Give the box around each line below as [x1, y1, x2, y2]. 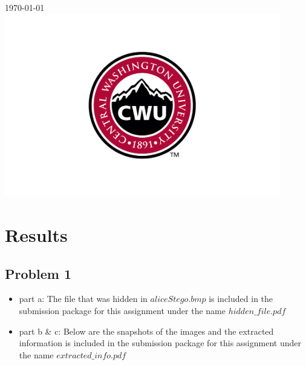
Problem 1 [5, 264, 71, 283]
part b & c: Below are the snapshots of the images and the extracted [19, 324, 274, 337]
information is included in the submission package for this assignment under [19, 337, 301, 349]
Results [5, 222, 68, 247]
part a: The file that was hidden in [19, 292, 148, 305]
